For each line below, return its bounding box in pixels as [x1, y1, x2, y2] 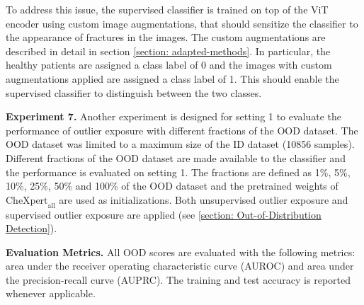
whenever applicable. [6, 286, 96, 301]
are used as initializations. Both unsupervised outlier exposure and [59, 192, 348, 207]
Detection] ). [6, 221, 57, 236]
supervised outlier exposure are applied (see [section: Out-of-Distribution [6, 207, 322, 221]
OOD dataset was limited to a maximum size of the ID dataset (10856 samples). [6, 137, 355, 151]
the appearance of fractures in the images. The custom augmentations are [6, 30, 326, 45]
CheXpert [6, 195, 48, 206]
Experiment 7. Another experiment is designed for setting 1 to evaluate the [6, 109, 342, 124]
